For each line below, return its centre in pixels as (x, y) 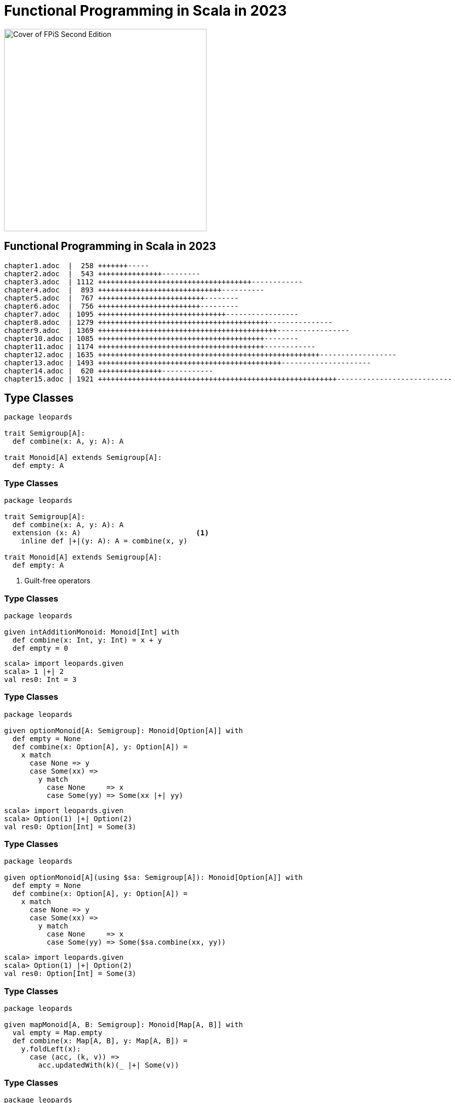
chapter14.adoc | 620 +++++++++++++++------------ (109, 371)
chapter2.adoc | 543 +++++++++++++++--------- (102, 273)
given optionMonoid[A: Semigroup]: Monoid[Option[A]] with (124, 730)
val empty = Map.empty (57, 1033)
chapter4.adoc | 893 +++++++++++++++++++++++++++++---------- (134, 290)
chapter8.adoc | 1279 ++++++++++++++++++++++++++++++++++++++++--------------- (169, 322)
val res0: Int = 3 (40, 679)
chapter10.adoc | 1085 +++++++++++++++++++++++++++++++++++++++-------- (151, 338)
